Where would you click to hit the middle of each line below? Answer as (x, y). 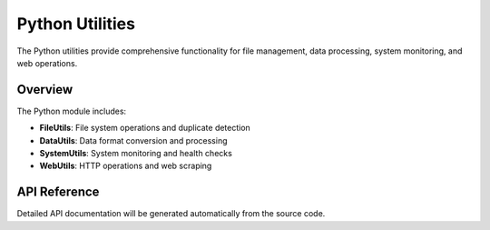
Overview (45, 90)
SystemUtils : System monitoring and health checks (136, 154)
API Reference (58, 192)
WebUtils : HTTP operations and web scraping (126, 166)
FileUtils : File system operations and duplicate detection (145, 128)
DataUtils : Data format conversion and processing (133, 140)
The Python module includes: (72, 111)
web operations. (47, 63)
